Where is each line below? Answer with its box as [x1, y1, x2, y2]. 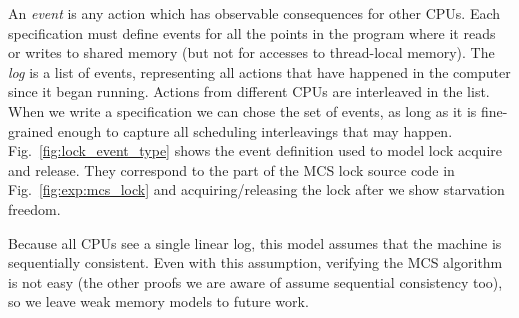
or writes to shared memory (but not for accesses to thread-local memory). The [8, 42, 495, 63]
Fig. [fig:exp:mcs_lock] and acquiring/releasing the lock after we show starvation [8, 179, 505, 200]
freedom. [8, 198, 61, 219]
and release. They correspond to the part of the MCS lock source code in [8, 159, 455, 180]
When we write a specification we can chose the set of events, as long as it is [8, 100, 477, 121]
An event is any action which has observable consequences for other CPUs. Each [8, 3, 501, 23]
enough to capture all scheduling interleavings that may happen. [57, 120, 453, 141]
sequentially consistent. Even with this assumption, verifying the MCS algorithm [8, 252, 503, 273]
